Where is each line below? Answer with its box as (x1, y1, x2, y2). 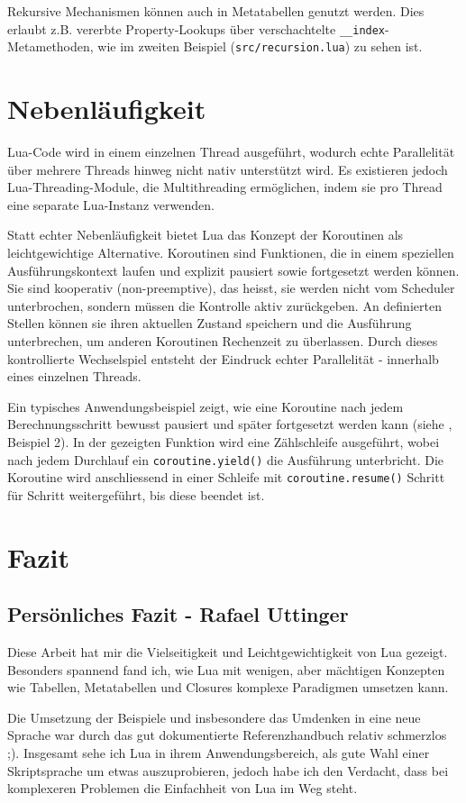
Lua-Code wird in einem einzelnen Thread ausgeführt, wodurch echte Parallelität (7, 142, 455, 161)
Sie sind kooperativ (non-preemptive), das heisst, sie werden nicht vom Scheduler (7, 278, 455, 297)
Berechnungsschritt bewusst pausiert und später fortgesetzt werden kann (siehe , (7, 415, 452, 433)
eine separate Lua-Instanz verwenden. (7, 195, 215, 214)
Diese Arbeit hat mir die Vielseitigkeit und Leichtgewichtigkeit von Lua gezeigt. (7, 643, 448, 662)
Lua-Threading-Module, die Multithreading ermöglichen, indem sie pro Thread (7, 178, 443, 196)
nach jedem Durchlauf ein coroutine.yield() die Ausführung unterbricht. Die (7, 450, 444, 469)
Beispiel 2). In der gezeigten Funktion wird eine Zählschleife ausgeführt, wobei (7, 432, 440, 451)
